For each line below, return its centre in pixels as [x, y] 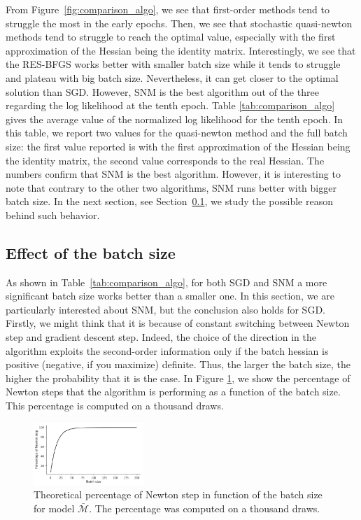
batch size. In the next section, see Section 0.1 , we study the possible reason [169, 201]
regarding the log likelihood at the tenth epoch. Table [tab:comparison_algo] [170, 105]
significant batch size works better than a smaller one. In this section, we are [170, 296]
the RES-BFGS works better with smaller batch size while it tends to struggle [173, 64]
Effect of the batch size [91, 252]
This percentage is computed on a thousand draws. [115, 406]
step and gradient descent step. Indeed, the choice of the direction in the [161, 337]
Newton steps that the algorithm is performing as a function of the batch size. [173, 392]
